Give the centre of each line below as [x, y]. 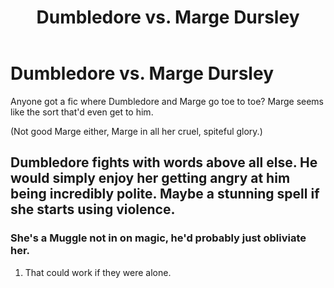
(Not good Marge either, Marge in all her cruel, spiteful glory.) [136, 131]
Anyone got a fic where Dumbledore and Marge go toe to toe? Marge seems [167, 101]
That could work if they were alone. [98, 272]
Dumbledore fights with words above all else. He [164, 162]
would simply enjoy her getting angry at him [150, 178]
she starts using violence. [93, 209]
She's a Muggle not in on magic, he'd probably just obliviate [158, 238]
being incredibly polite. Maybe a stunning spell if [165, 194]
